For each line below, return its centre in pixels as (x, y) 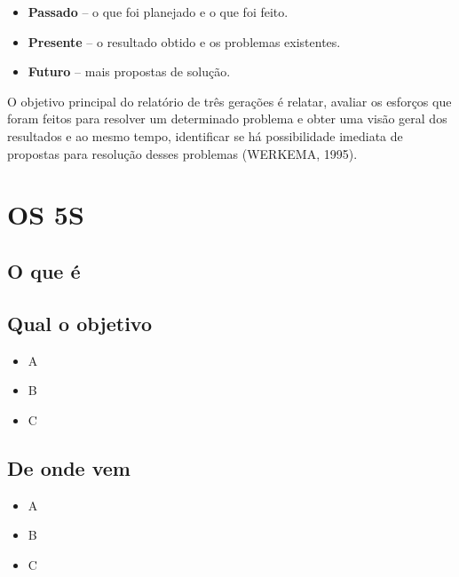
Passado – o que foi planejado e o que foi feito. (158, 12)
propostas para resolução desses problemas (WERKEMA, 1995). (182, 153)
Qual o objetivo (80, 323)
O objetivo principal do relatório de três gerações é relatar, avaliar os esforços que (229, 101)
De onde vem (69, 467)
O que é (44, 270)
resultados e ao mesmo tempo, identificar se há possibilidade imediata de (205, 135)
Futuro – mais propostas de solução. (129, 71)
